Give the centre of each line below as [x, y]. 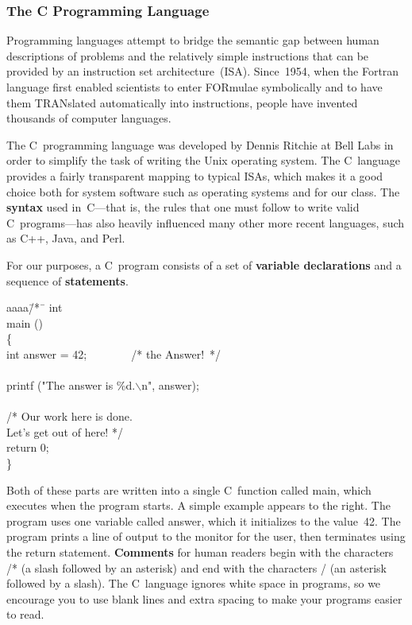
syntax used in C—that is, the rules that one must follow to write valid [183, 207]
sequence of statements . [67, 280]
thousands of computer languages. [89, 118]
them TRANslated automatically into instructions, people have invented [182, 102]
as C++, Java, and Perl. [66, 238]
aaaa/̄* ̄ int [35, 307]
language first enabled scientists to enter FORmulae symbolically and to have [194, 87]
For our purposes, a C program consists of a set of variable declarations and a [204, 264]
